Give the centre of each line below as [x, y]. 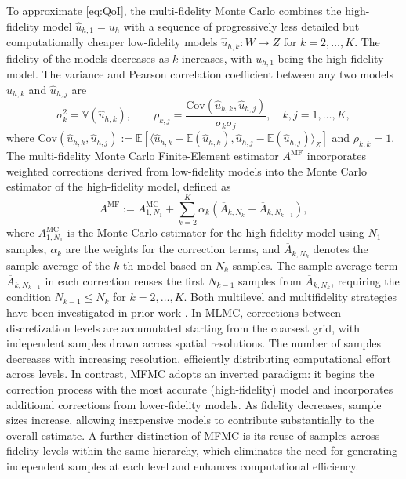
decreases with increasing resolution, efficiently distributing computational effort [199, 358]
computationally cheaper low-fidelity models [112, 42]
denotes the [341, 249]
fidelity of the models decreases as [88, 58]
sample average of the [58, 265]
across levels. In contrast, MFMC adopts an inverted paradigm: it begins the [190, 374]
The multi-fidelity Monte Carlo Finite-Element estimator [143, 156]
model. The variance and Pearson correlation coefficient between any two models [200, 73]
